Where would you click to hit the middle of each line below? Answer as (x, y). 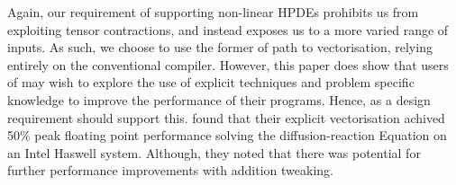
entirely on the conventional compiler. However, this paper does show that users (228, 64)
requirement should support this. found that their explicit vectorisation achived (226, 117)
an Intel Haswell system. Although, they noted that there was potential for (214, 152)
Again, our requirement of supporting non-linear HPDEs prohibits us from (213, 12)
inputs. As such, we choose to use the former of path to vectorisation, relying (220, 47)
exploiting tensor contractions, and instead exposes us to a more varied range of (228, 29)
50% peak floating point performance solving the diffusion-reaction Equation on (227, 135)
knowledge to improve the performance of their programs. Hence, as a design (219, 99)
